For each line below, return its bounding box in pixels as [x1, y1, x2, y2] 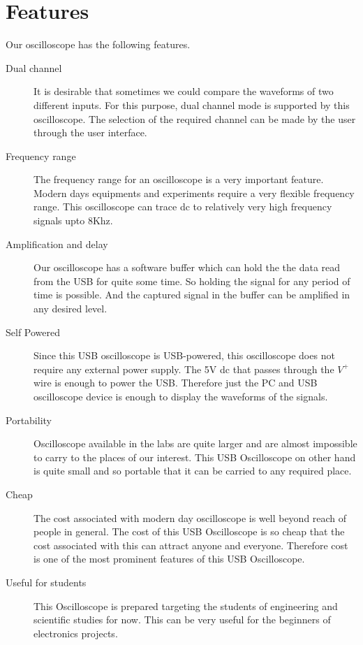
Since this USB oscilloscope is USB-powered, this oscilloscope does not [34, 348, 335, 363]
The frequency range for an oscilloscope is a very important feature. [34, 172, 324, 187]
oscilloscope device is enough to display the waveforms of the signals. [34, 389, 328, 403]
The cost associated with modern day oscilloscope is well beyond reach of [34, 510, 347, 525]
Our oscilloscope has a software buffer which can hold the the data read [34, 260, 341, 275]
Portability [6, 412, 52, 427]
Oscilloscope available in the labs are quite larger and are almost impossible [34, 436, 357, 451]
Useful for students [6, 574, 87, 589]
